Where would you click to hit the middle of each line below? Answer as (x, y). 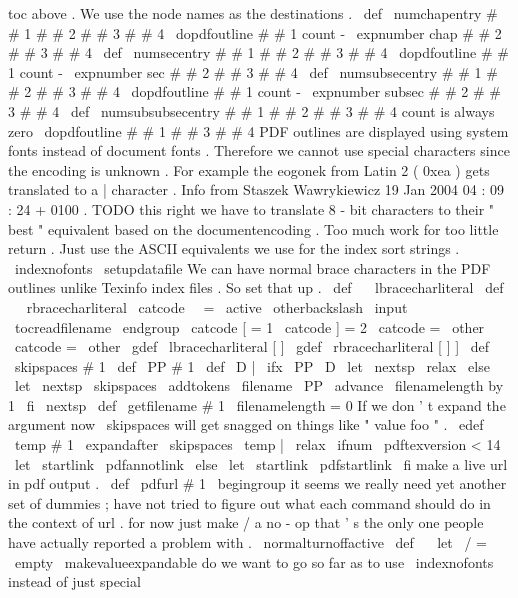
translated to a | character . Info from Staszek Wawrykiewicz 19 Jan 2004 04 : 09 (256, 189)
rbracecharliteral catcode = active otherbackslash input (217, 306)
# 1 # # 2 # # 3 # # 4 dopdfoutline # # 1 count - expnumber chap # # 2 (255, 32)
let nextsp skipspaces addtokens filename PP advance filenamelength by (259, 385)
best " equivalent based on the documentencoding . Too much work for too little (253, 228)
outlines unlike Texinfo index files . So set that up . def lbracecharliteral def (256, 287)
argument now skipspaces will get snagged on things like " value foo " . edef (246, 424)
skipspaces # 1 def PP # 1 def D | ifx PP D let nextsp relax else (252, 365)
